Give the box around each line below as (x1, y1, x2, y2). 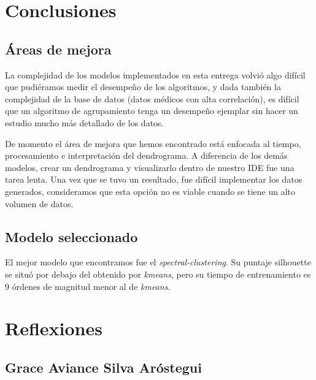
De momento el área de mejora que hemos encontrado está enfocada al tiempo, (5, 137, 301, 150)
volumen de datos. (5, 197, 74, 210)
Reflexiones (5, 316, 102, 341)
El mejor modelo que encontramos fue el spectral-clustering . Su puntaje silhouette (5, 256, 311, 268)
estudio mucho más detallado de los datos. (5, 116, 164, 129)
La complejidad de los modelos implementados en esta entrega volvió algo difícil (5, 68, 306, 81)
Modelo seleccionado (5, 227, 138, 246)
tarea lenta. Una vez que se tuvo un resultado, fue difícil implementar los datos (5, 173, 303, 186)
